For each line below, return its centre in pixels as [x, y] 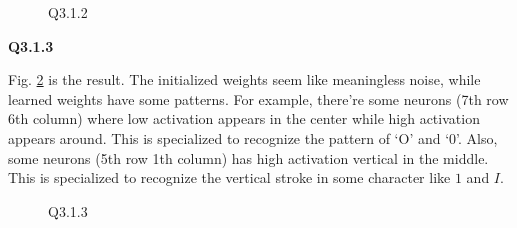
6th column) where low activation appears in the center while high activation [244, 118]
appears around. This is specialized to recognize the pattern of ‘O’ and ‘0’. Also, [253, 137]
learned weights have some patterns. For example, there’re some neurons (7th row [258, 98]
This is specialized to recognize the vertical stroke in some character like [229, 177]
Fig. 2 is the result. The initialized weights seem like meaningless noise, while [244, 79]
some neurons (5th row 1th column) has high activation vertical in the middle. [248, 157]
